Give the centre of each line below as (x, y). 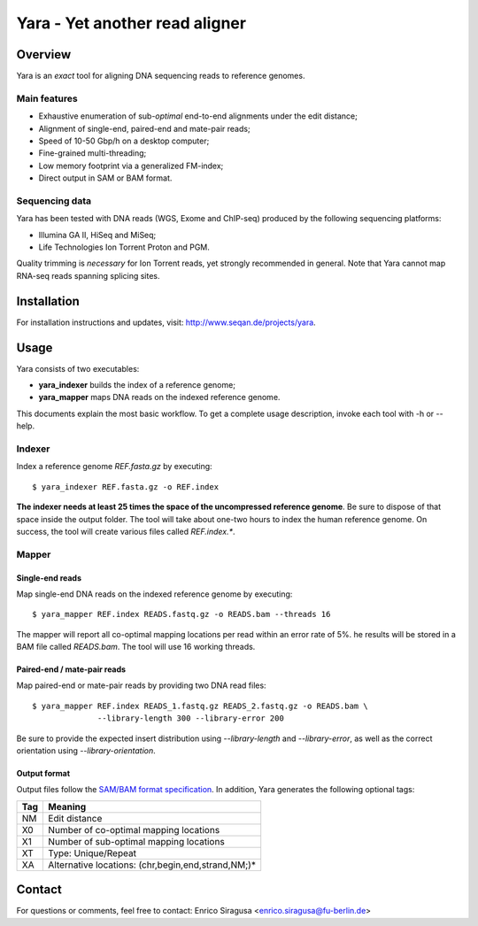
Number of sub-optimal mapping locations (136, 841)
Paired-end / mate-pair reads (71, 669)
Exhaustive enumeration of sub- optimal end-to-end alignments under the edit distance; (198, 116)
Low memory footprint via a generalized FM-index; (131, 166)
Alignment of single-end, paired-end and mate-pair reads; (145, 128)
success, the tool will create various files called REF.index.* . (126, 531)
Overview (44, 54)
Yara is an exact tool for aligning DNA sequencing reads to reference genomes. (161, 76)
